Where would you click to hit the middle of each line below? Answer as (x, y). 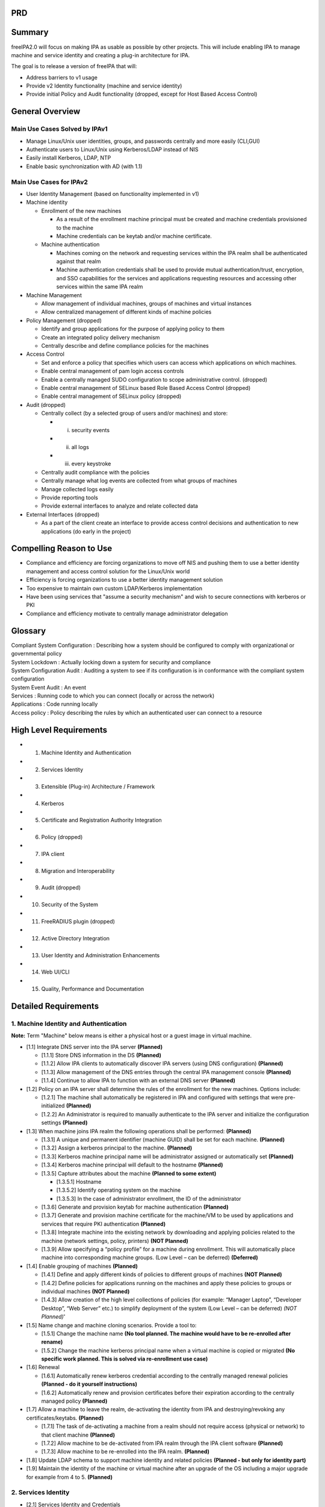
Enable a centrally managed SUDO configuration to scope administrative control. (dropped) (154, 379)
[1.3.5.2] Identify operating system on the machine (119, 1190)
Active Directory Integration (76, 938)
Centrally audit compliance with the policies (95, 472)
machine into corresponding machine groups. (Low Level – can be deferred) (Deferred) (150, 1257)
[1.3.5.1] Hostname (79, 1181)
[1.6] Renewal (43, 1367)
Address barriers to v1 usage (62, 77)
